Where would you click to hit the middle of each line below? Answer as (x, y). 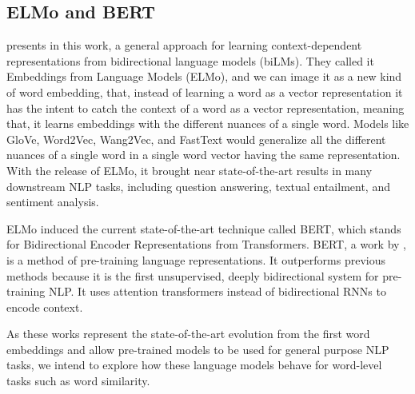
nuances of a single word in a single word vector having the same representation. (204, 155)
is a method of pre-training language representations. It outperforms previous (196, 259)
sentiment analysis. (53, 202)
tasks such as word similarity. (78, 381)
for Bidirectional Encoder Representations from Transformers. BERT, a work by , (207, 244)
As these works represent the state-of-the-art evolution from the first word (188, 334)
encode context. (45, 306)
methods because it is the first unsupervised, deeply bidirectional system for (193, 275)
